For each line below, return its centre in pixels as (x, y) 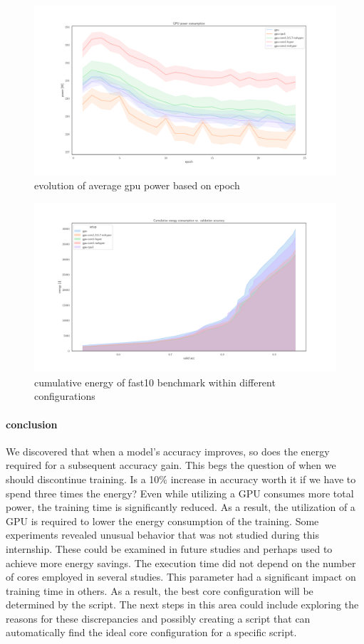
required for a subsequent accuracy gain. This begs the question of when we (171, 465)
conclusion (32, 424)
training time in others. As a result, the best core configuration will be (160, 590)
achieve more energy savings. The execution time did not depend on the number (181, 563)
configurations (65, 396)
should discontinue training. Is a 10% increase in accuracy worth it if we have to (181, 479)
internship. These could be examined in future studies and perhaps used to (169, 548)
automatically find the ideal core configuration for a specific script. (151, 632)
